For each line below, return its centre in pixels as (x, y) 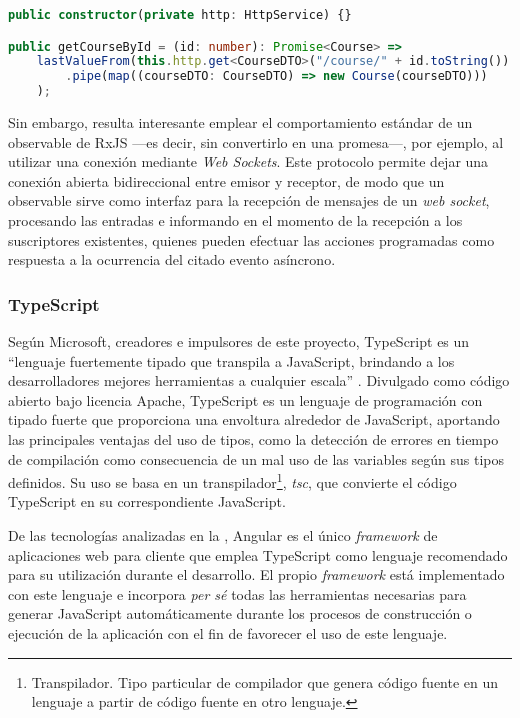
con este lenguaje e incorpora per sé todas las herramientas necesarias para (237, 593)
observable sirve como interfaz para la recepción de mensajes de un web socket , (249, 200)
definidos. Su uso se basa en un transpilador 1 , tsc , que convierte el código (232, 480)
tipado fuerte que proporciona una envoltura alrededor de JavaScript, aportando (254, 419)
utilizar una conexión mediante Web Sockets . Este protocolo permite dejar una (248, 161)
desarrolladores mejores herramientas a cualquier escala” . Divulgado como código (259, 380)
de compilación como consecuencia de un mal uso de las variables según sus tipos (256, 458)
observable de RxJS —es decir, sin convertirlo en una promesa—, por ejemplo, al (256, 141)
